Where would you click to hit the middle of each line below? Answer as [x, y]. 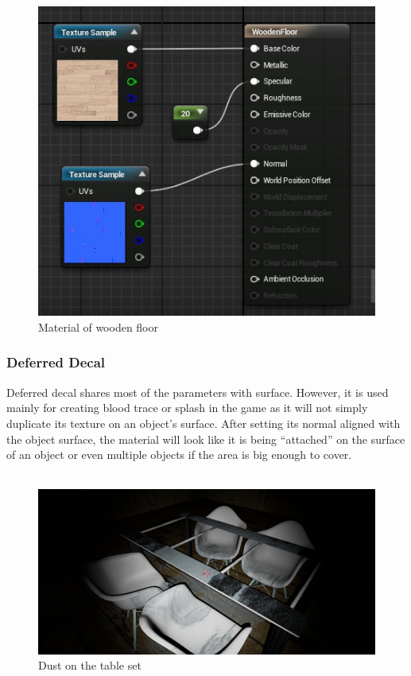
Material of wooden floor [98, 326]
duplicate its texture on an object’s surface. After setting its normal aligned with [204, 423]
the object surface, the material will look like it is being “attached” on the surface [206, 439]
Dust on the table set [90, 665]
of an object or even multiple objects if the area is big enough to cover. [179, 455]
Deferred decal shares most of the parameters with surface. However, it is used [198, 392]
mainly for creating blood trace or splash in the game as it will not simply [187, 408]
